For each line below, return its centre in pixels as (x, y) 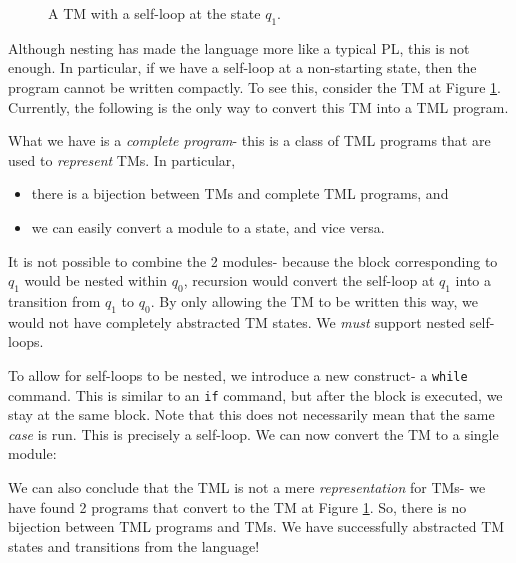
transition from (54, 300)
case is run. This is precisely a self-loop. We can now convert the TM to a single (253, 433)
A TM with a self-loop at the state (154, 13)
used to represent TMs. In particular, (122, 159)
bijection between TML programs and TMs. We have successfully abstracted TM (256, 526)
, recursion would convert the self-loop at (309, 280)
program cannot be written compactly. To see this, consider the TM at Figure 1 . (254, 86)
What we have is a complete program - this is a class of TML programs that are (249, 140)
